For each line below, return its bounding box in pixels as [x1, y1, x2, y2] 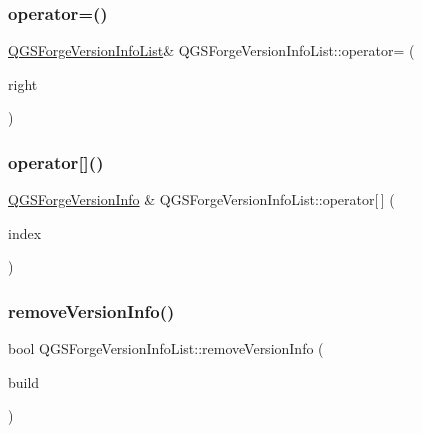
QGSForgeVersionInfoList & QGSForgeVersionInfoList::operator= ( [8, 40, 415, 61]
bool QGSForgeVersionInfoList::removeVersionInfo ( [8, 338, 324, 359]
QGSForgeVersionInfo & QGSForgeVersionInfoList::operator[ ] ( [8, 189, 395, 210]
